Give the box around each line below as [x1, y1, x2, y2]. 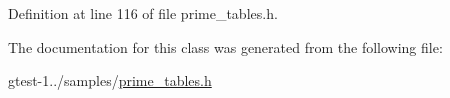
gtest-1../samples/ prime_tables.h [8, 70, 212, 91]
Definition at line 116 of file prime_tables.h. [8, 3, 278, 23]
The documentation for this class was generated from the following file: [8, 36, 443, 57]
